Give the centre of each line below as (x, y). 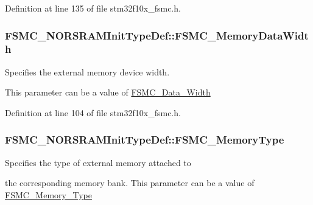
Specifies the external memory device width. (87, 71)
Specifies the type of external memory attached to (98, 162)
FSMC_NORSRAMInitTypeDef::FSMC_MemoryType (145, 140)
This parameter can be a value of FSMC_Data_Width (108, 92)
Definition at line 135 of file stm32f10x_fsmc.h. (93, 8)
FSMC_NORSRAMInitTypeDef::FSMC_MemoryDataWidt (157, 35)
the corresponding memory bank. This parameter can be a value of (130, 183)
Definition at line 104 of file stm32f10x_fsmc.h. (93, 112)
